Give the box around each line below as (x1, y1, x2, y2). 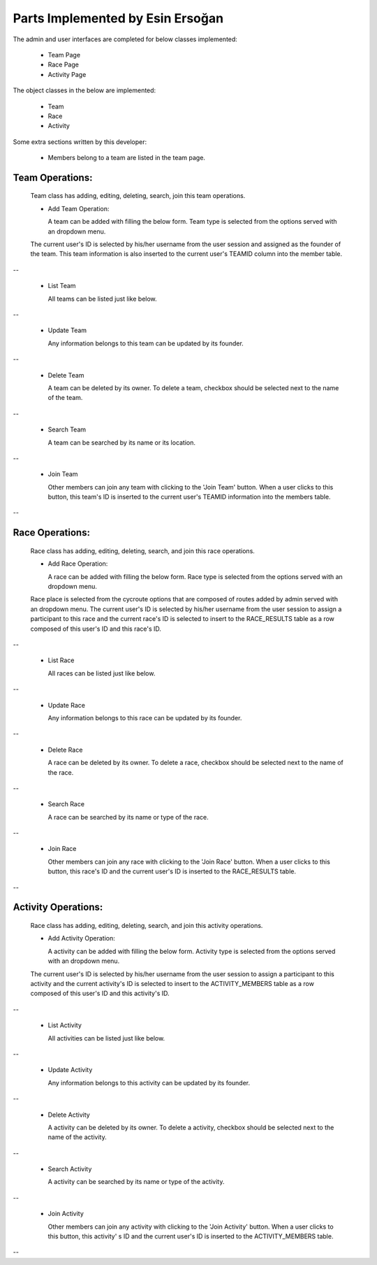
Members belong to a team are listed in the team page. (47, 154, 206, 162)
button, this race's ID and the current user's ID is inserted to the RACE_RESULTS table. (47, 867, 297, 876)
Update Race (47, 701, 85, 709)
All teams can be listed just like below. (47, 294, 157, 303)
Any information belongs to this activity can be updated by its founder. (47, 1078, 251, 1087)
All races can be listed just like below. (47, 669, 156, 678)
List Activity (47, 1021, 82, 1029)
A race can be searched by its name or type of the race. (47, 813, 209, 821)
